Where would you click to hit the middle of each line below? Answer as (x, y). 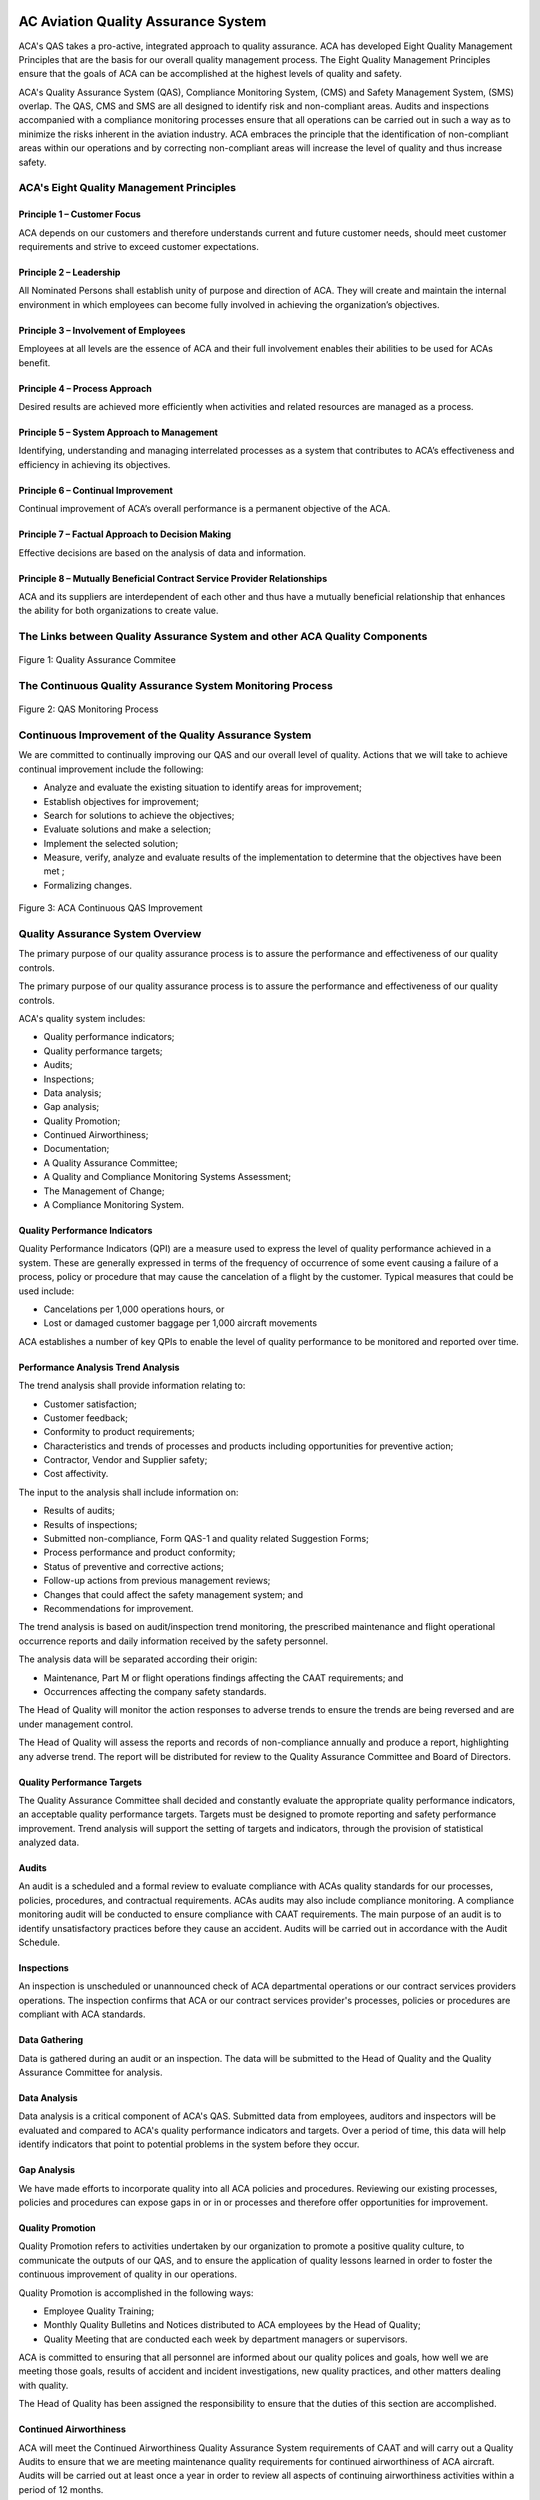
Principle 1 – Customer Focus (80, 214)
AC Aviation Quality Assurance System (142, 21)
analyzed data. (49, 1842)
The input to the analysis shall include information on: (128, 1492)
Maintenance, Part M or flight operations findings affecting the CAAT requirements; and (223, 1677)
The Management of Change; (104, 1191)
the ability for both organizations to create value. (118, 611)
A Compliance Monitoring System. (114, 1205)
